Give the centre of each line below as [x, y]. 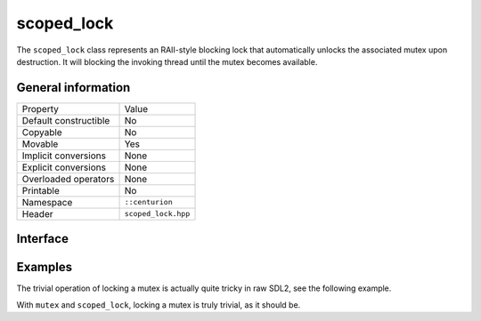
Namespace [47, 202]
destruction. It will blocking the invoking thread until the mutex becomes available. [167, 61]
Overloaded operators [68, 179]
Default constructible [66, 120]
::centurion [148, 202]
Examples [45, 267]
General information [73, 88]
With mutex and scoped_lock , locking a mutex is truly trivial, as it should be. [159, 305]
